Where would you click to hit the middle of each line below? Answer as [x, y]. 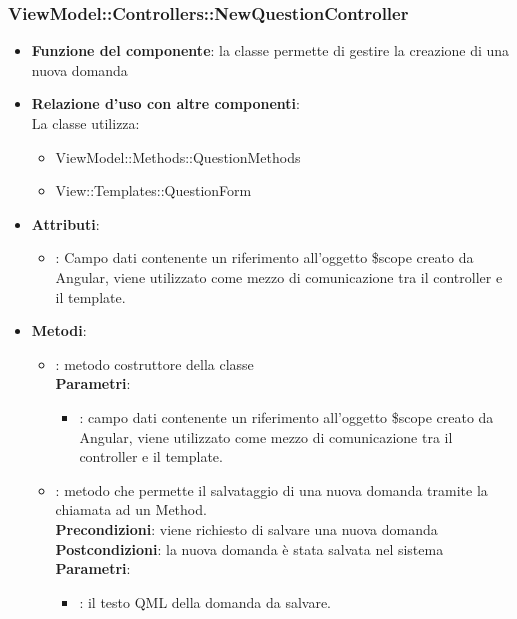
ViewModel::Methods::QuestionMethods [178, 156]
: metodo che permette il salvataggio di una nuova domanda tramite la [271, 489]
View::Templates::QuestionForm [153, 190]
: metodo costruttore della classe [154, 363]
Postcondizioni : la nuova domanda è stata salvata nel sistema [249, 548]
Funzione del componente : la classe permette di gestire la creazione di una [270, 50]
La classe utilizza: [85, 123]
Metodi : [59, 330]
